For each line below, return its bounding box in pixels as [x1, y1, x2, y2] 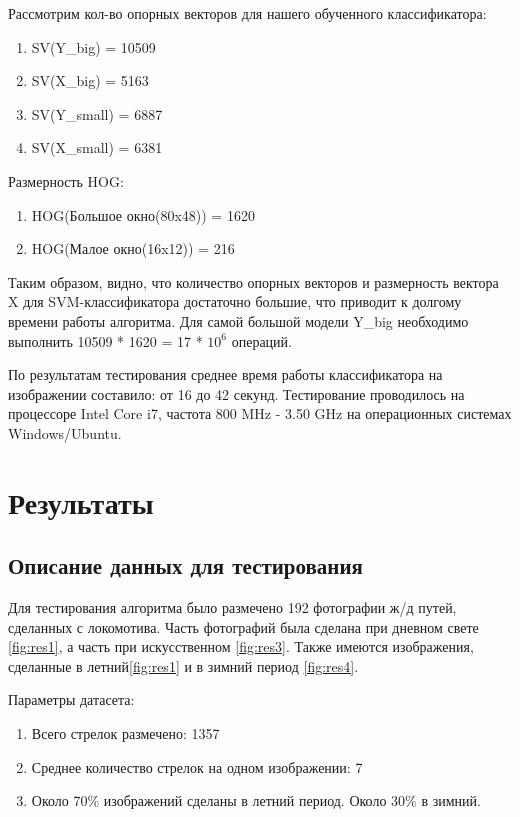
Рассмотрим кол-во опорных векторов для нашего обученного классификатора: [8, 3, 487, 23]
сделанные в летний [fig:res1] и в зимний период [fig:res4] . [8, 655, 359, 676]
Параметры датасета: [8, 689, 135, 710]
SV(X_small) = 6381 [31, 137, 163, 158]
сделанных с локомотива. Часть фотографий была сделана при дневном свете [8, 616, 479, 637]
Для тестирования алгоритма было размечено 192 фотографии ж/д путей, [8, 597, 457, 618]
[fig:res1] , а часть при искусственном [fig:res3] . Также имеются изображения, [8, 636, 474, 657]
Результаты [8, 481, 154, 522]
